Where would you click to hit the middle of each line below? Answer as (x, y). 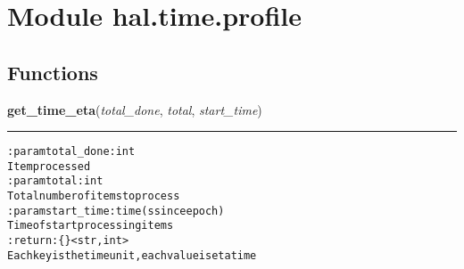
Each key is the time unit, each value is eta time (132, 255)
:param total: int (55, 181)
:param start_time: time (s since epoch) (116, 211)
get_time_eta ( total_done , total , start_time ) (135, 109)
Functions (53, 72)
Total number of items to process (94, 196)
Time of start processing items (91, 226)
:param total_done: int (71, 152)
